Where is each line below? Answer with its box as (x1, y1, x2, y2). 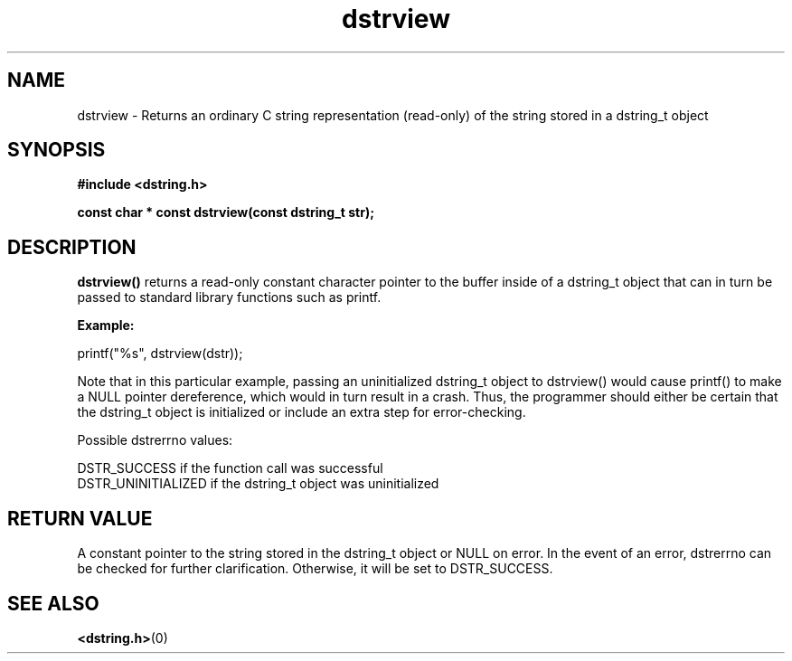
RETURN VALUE (7, 506, 153, 530)
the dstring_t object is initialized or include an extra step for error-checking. (77, 404, 526, 420)
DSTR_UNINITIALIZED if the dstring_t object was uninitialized (77, 476, 439, 492)
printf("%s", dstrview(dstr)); (77, 345, 243, 362)
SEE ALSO (7, 591, 99, 615)
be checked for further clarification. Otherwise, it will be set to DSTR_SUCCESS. (77, 561, 553, 577)
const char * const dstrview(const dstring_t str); (77, 204, 375, 221)
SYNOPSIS (7, 138, 106, 162)
